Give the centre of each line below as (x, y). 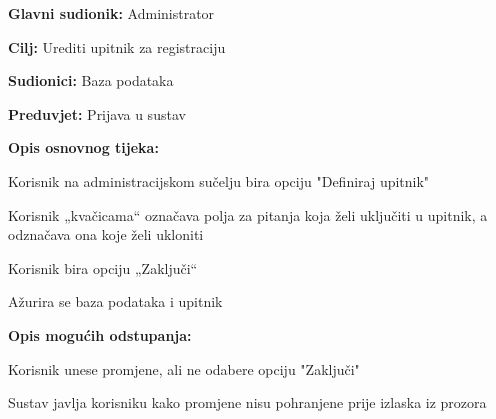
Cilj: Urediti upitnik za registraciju (117, 46)
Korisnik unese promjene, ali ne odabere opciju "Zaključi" (184, 368)
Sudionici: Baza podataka (91, 80)
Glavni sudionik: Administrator (111, 13)
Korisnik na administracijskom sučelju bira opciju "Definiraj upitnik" (219, 180)
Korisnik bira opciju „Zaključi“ (103, 267)
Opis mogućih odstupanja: (100, 334)
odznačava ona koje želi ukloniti (106, 234)
